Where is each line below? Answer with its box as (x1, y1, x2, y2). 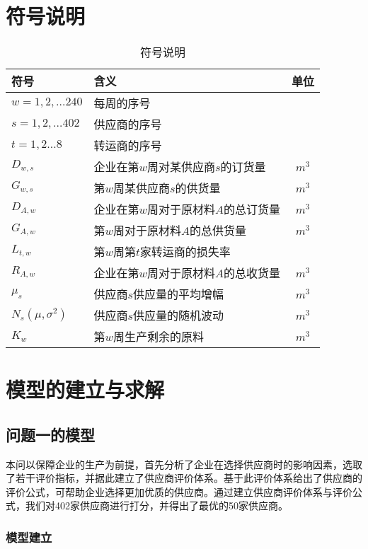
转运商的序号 (93, 137, 162, 154)
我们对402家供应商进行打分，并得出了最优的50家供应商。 (25, 498, 288, 513)
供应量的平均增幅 (133, 286, 224, 303)
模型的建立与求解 (6, 375, 165, 404)
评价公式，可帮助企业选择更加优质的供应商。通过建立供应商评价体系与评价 (6, 484, 352, 499)
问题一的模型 (6, 423, 95, 445)
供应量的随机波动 (133, 307, 224, 324)
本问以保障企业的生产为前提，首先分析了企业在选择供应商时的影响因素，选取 (6, 456, 362, 471)
